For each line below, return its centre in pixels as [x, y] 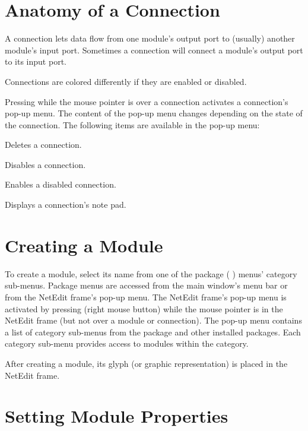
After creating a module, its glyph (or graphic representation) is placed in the [146, 363]
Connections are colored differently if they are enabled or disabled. [126, 81]
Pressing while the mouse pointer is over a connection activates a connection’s [147, 101]
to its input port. [36, 61]
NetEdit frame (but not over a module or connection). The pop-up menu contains [153, 320]
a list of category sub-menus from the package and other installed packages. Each [153, 332]
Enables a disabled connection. [61, 184]
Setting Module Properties [117, 416]
